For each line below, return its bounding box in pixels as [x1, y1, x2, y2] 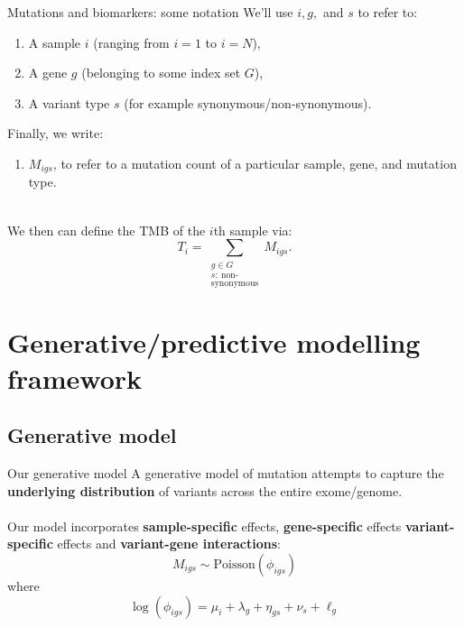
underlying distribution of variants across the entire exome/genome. [7, 481, 403, 500]
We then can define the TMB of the [7, 220, 206, 239]
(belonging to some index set [81, 63, 241, 82]
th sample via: [213, 220, 292, 239]
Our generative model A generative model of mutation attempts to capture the [7, 463, 444, 482]
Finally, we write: [7, 124, 104, 143]
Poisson [213, 558, 255, 571]
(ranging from [93, 32, 170, 51]
